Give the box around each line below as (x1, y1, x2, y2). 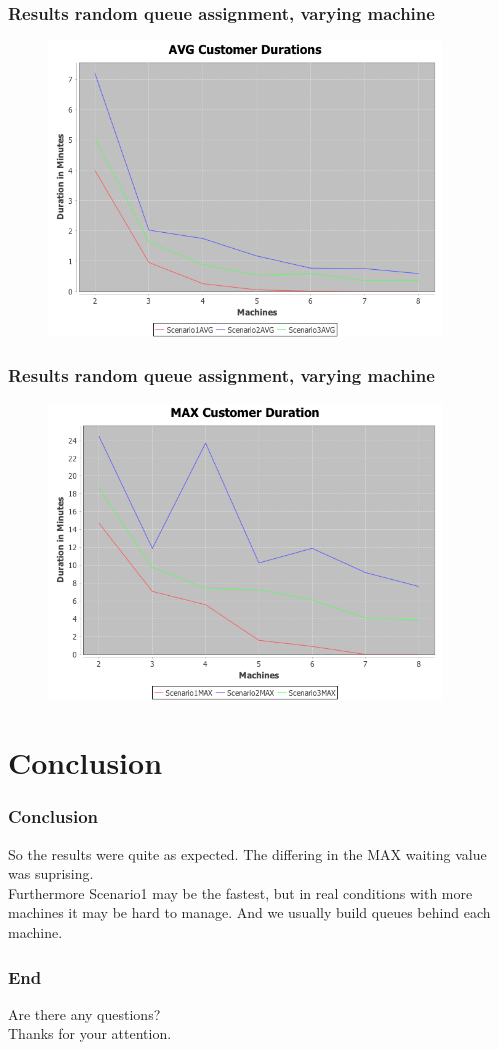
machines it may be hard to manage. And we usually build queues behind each (8, 902, 491, 923)
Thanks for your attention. (8, 1023, 172, 1044)
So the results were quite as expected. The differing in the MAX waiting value (8, 843, 487, 864)
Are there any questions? (8, 1003, 161, 1024)
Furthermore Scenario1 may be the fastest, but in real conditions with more (8, 882, 473, 903)
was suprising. (8, 863, 94, 884)
